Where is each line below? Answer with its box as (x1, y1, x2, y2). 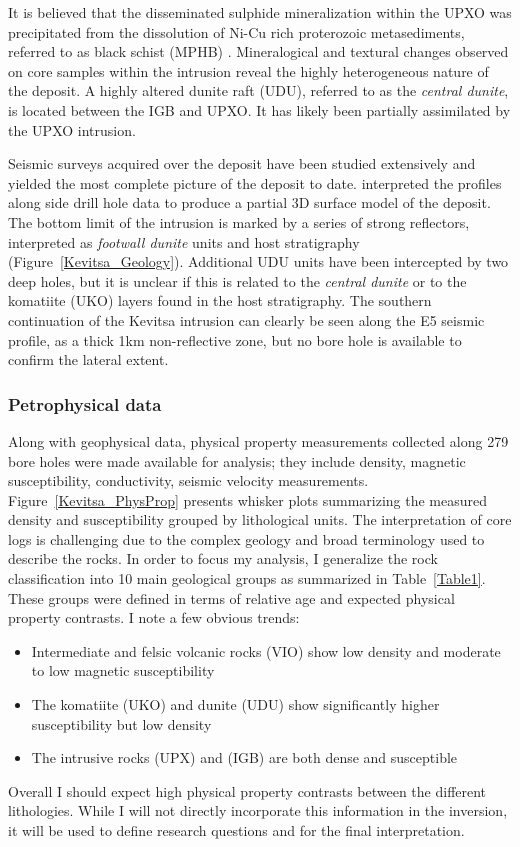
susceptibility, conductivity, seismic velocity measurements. (8, 470, 369, 491)
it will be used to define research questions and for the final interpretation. (8, 820, 465, 840)
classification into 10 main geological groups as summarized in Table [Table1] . (8, 568, 486, 589)
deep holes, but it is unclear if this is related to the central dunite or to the (8, 270, 467, 291)
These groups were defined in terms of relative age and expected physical (8, 587, 455, 608)
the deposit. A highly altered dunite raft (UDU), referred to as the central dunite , (8, 80, 509, 101)
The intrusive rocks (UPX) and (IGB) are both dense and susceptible (31, 747, 458, 768)
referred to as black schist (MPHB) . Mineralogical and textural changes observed (8, 41, 509, 62)
